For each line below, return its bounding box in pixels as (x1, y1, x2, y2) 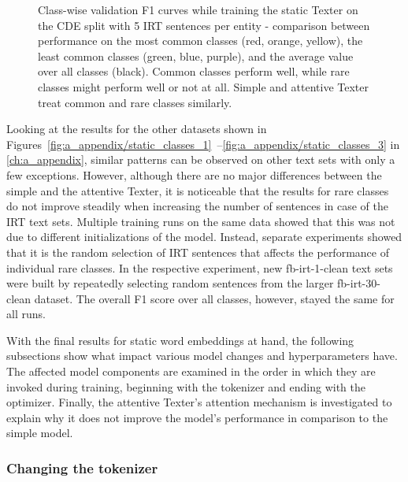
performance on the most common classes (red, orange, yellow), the (38, 32, 363, 49)
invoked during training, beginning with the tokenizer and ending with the (6, 378, 365, 395)
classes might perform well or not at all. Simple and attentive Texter (38, 78, 369, 95)
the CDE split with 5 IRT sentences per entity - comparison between (38, 17, 370, 33)
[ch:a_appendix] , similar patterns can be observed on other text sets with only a (6, 151, 395, 168)
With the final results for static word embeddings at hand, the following (6, 332, 354, 348)
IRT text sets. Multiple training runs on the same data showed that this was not (6, 213, 395, 229)
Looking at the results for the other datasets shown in (6, 120, 267, 137)
